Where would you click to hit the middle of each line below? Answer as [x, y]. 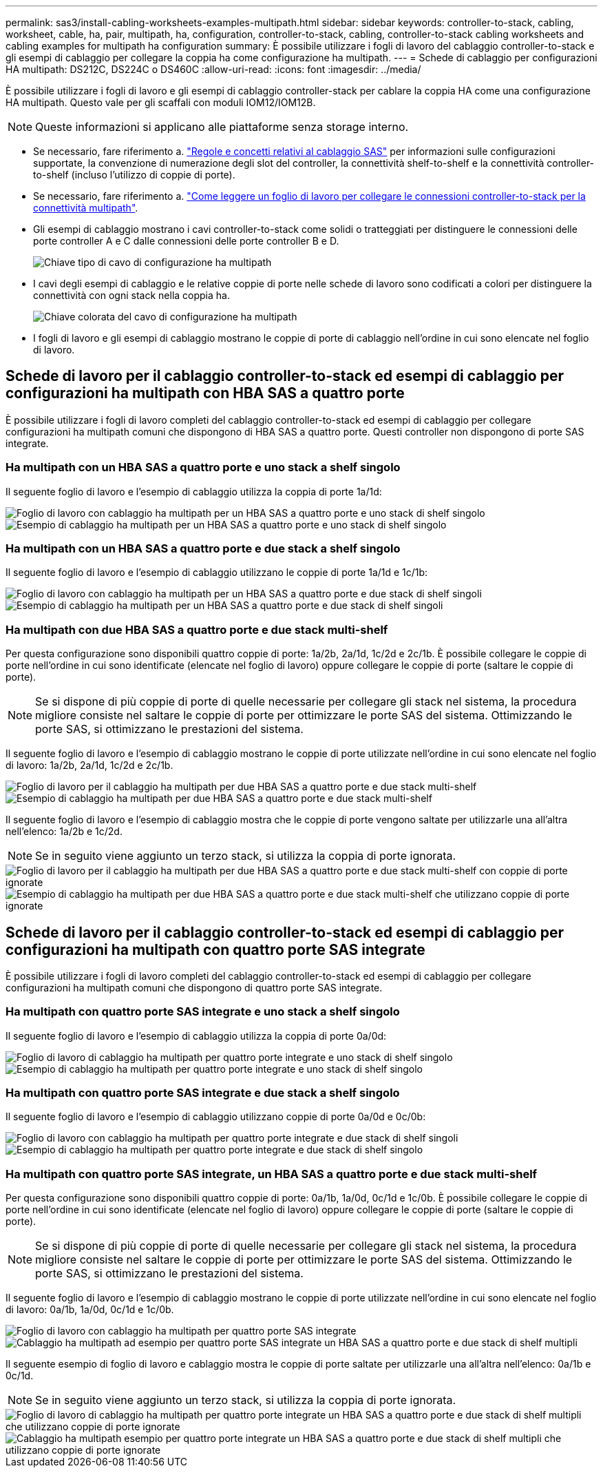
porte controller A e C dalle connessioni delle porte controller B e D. [186, 241]
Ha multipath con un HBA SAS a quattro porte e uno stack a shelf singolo [203, 467]
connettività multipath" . [86, 208]
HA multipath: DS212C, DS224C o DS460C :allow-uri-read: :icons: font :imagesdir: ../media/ [213, 69]
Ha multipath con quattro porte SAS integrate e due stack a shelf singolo [203, 1093]
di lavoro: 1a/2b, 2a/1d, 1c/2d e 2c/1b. [89, 765]
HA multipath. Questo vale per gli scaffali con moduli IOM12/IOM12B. [161, 102]
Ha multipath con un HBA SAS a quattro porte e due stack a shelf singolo [203, 548]
